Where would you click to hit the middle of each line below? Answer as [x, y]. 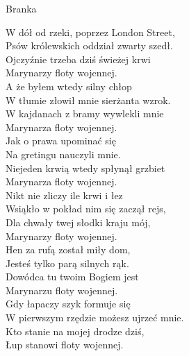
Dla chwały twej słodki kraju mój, [78, 222]
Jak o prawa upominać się [61, 141]
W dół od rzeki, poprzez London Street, [90, 32]
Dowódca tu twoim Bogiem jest [72, 277]
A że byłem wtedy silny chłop [69, 86]
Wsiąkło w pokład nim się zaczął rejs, [86, 209]
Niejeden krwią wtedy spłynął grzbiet [85, 168]
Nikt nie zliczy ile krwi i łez [64, 195]
